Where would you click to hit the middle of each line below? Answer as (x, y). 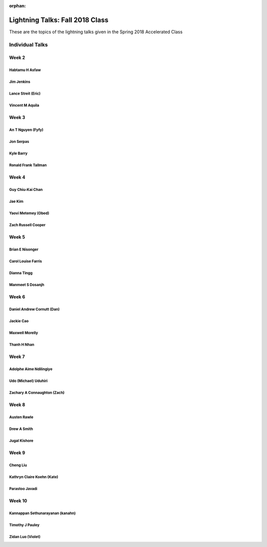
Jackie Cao (19, 321)
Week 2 (17, 58)
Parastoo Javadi (23, 488)
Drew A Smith (21, 429)
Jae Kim (16, 202)
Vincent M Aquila (24, 106)
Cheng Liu (18, 465)
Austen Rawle (21, 417)
